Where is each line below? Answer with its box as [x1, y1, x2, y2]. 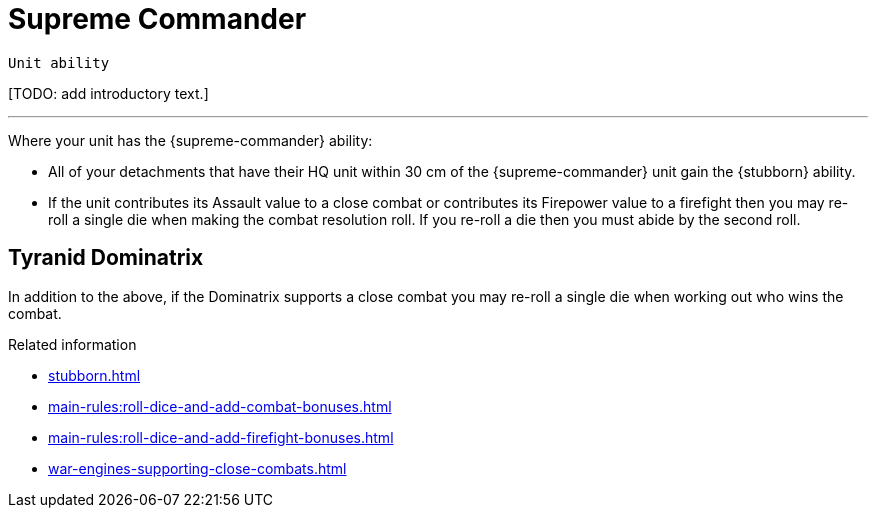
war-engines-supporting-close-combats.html [48, 459, 347, 477]
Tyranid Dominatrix [8, 245, 204, 271]
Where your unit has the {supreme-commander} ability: [8, 131, 373, 149]
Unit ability [8, 54, 110, 71]
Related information [8, 335, 137, 353]
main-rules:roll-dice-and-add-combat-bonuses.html [48, 397, 392, 415]
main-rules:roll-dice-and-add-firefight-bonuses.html [48, 428, 394, 446]
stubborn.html [48, 366, 141, 384]
